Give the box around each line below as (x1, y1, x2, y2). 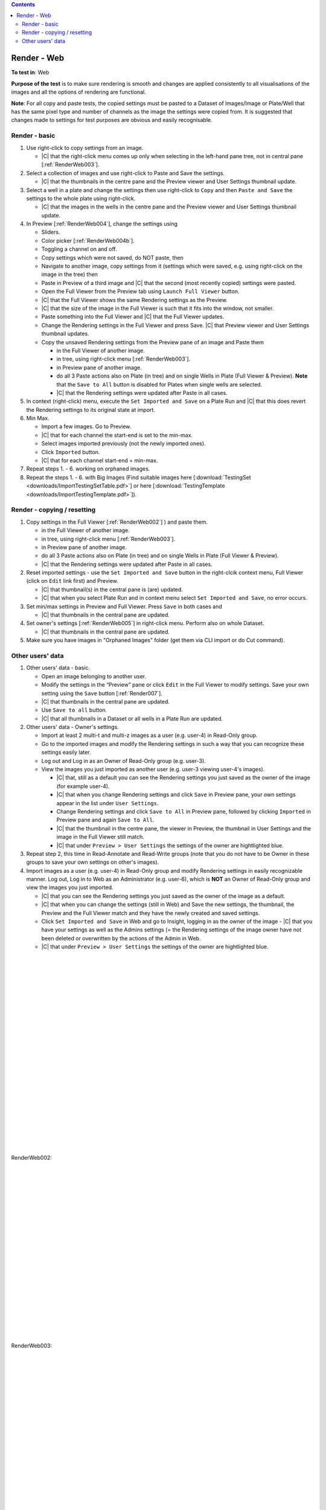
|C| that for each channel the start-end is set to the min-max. (41, 431, 193, 439)
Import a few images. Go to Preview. (41, 423, 132, 430)
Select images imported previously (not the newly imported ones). (41, 440, 206, 447)
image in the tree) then (41, 271, 98, 278)
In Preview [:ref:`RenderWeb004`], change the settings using (26, 220, 178, 228)
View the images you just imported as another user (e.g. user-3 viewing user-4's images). (41, 766, 265, 773)
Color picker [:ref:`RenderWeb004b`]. (41, 237, 135, 244)
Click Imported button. (41, 448, 100, 455)
